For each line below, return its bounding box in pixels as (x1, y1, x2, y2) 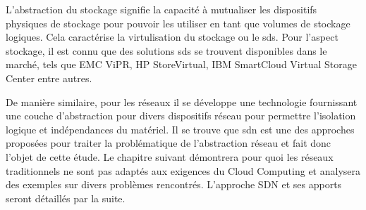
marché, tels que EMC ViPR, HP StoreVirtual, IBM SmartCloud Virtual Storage (6, 57, 357, 72)
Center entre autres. (6, 70, 92, 85)
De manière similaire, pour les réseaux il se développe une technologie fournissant (6, 94, 358, 109)
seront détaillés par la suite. (6, 190, 126, 205)
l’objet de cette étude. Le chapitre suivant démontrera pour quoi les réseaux (6, 149, 334, 164)
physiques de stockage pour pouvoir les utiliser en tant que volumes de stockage (6, 15, 350, 30)
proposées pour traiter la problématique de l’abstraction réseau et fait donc (6, 136, 331, 150)
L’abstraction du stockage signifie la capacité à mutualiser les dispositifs (6, 2, 317, 16)
